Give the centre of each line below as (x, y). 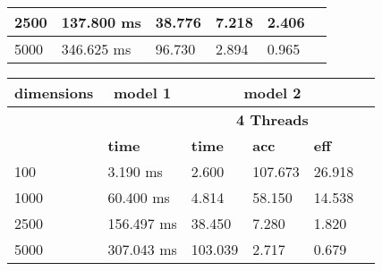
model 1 (143, 93)
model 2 (272, 93)
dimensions (54, 93)
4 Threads (272, 119)
